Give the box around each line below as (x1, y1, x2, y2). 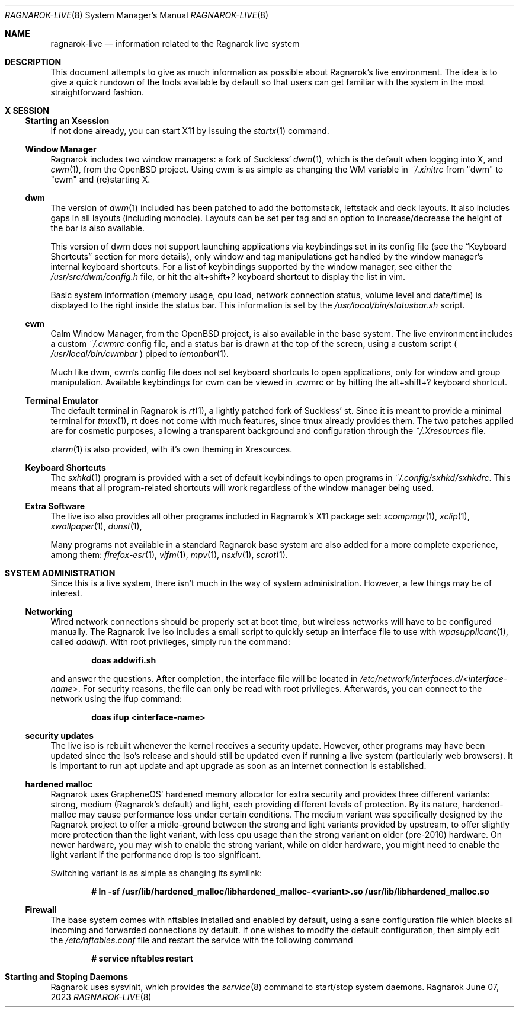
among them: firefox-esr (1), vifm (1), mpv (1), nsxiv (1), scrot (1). (50, 550, 288, 560)
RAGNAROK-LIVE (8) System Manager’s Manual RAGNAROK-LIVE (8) (5, 10, 269, 20)
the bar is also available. (50, 223, 145, 233)
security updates (25, 730, 94, 740)
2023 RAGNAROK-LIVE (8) (50, 992, 152, 1002)
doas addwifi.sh (91, 655, 156, 665)
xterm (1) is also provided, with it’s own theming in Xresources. (50, 444, 293, 454)
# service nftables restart (91, 953, 193, 963)
